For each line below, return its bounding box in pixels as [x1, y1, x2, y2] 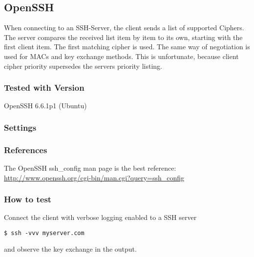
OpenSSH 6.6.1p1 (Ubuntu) [4, 100, 87, 111]
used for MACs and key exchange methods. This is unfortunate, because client [4, 51, 239, 61]
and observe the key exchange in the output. [4, 243, 137, 254]
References [4, 143, 47, 156]
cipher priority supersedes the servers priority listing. [4, 60, 162, 71]
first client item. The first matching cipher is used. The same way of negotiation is [4, 41, 250, 52]
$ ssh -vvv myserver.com [4, 230, 85, 237]
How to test [4, 193, 52, 205]
